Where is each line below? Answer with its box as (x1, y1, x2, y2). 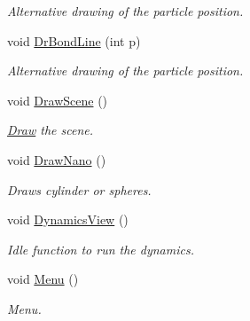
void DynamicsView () (7, 210, 129, 229)
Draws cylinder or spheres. (7, 180, 152, 199)
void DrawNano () (7, 150, 106, 168)
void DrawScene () (7, 90, 108, 109)
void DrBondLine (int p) (7, 31, 141, 50)
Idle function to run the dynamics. (7, 239, 194, 258)
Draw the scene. (7, 121, 93, 139)
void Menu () (7, 270, 79, 288)
